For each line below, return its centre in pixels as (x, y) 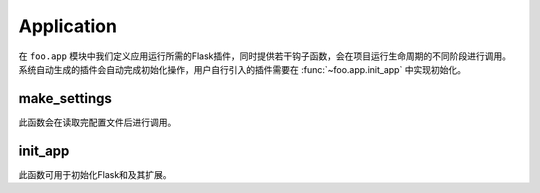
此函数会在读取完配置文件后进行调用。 (97, 122)
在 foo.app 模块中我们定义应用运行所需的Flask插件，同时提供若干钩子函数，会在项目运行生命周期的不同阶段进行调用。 (265, 56)
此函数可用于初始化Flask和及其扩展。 (95, 174)
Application (67, 26)
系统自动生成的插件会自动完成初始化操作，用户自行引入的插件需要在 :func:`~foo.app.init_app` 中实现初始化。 (242, 69)
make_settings (65, 98)
